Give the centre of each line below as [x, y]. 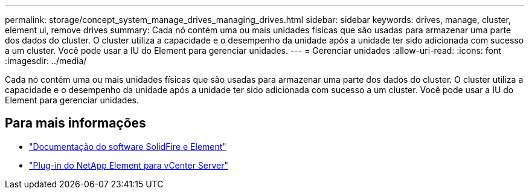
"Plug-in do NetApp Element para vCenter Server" [129, 165]
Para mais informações [75, 123]
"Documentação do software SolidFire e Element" [128, 146]
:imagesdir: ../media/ [46, 61]
